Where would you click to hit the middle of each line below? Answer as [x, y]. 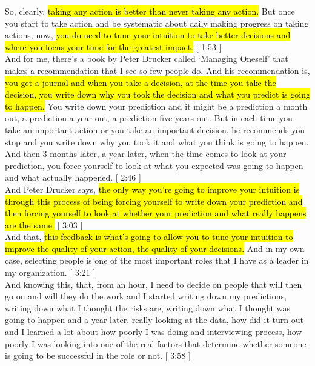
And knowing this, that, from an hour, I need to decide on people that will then [154, 284]
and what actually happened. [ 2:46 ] [73, 177]
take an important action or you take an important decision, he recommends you [155, 129]
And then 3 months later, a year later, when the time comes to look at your [146, 154]
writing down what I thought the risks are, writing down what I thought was [148, 308]
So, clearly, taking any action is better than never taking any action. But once [150, 11]
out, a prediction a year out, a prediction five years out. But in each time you [149, 118]
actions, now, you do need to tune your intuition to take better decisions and [148, 35]
